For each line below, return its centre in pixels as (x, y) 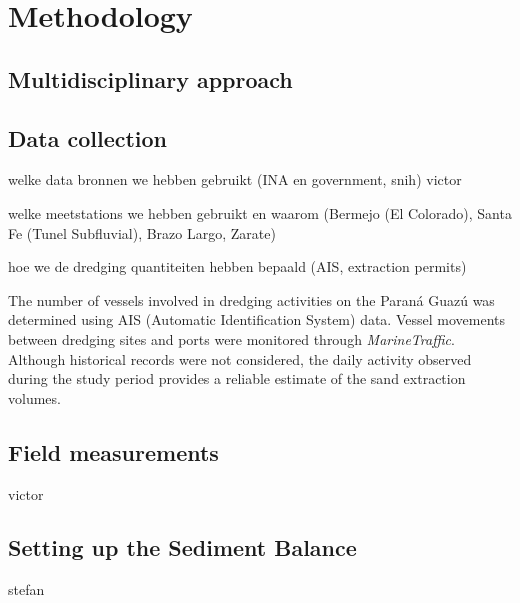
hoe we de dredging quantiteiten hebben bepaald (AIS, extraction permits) (237, 266)
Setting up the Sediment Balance (182, 547)
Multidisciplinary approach (150, 78)
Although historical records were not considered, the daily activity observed (240, 358)
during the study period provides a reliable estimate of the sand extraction (237, 378)
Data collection (88, 137)
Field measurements (113, 451)
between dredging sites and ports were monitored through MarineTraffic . (231, 338)
